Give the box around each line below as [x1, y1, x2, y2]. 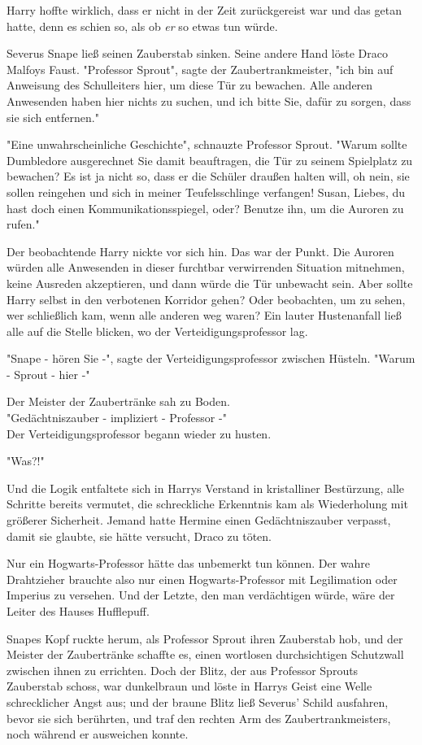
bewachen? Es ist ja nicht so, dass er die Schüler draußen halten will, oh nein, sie [7, 168, 410, 185]
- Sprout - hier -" [7, 365, 90, 382]
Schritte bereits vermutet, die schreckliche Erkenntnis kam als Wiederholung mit [7, 495, 408, 512]
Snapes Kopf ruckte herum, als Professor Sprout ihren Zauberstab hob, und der [7, 630, 403, 647]
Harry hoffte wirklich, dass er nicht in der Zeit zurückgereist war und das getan [7, 2, 402, 18]
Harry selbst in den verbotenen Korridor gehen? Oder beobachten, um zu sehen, [7, 290, 406, 307]
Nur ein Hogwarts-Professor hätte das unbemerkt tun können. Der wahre [7, 555, 371, 572]
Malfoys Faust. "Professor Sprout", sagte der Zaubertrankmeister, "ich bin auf [7, 60, 394, 77]
